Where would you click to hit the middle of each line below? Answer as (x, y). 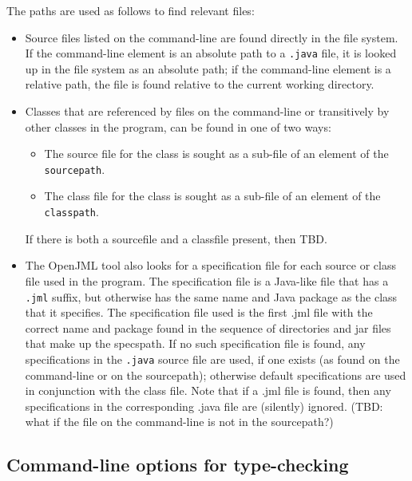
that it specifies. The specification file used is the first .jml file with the (199, 312)
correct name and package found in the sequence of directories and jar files (208, 327)
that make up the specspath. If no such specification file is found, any (195, 343)
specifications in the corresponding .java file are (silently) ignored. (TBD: (204, 406)
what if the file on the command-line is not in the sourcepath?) (179, 422)
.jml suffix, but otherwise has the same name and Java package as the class (211, 296)
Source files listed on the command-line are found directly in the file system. (212, 37)
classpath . (71, 212)
